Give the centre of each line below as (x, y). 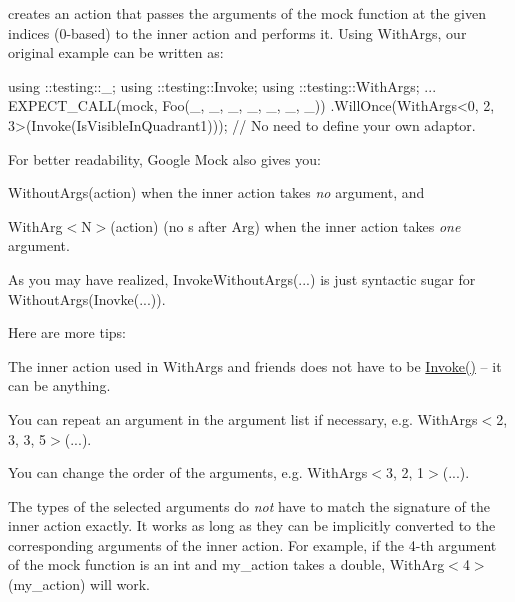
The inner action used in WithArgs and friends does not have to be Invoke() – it (255, 365)
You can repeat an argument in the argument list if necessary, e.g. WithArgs (243, 418)
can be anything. (59, 385)
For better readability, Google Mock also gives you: (164, 158)
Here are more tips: (67, 332)
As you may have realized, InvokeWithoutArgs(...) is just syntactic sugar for (242, 278)
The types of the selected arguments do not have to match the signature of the (249, 505)
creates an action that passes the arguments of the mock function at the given (247, 13)
